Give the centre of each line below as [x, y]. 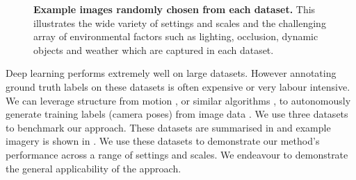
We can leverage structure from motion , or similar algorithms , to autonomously [178, 100]
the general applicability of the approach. [94, 168]
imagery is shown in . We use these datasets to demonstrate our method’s [163, 141]
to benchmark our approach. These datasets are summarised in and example [168, 127]
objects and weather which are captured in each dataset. [154, 49]
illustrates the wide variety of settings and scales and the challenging [180, 22]
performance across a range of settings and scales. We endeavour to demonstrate [177, 154]
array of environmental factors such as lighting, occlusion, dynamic [176, 36]
